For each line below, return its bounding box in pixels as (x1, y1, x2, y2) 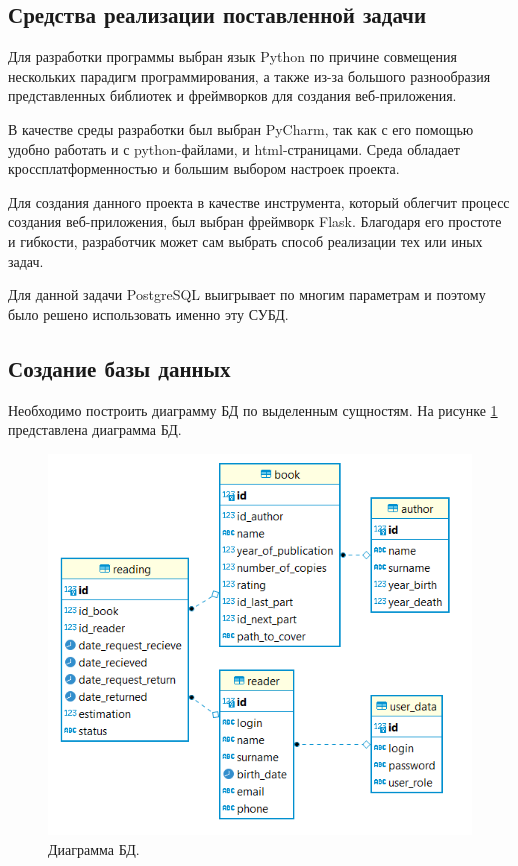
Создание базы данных (8, 352, 231, 383)
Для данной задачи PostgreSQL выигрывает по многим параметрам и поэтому (8, 284, 486, 305)
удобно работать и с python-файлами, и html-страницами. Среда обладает (8, 138, 460, 159)
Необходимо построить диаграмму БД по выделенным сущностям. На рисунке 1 (8, 399, 498, 420)
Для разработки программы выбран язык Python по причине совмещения (8, 46, 457, 67)
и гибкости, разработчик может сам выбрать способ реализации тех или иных (8, 230, 483, 251)
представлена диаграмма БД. (8, 419, 182, 440)
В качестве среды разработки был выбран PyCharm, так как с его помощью (8, 118, 474, 139)
